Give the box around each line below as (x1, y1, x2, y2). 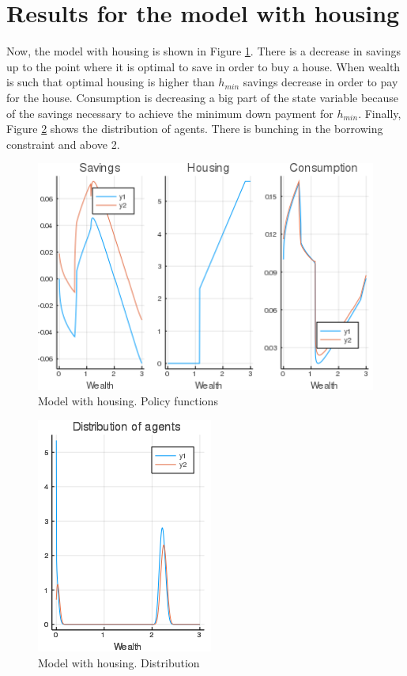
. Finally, (358, 104, 401, 121)
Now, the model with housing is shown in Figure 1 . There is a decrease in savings (6, 43, 401, 59)
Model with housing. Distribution (38, 654, 200, 670)
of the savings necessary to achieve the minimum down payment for (6, 104, 334, 121)
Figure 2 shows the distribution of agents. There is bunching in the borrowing (6, 120, 383, 137)
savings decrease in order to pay (243, 74, 398, 90)
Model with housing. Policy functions (38, 393, 218, 409)
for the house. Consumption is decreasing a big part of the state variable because (6, 89, 399, 105)
